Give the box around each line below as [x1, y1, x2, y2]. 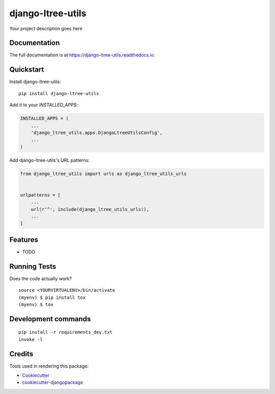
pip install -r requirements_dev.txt [18, 329, 113, 335]
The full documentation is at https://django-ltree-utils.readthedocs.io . [9, 52, 155, 58]
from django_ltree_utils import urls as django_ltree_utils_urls [20, 171, 187, 177]
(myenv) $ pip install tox [18, 294, 86, 300]
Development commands [9, 315, 91, 323]
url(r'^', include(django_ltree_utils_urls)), [31, 206, 150, 212]
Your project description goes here [9, 25, 82, 32]
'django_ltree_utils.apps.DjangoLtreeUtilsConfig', [31, 130, 163, 135]
